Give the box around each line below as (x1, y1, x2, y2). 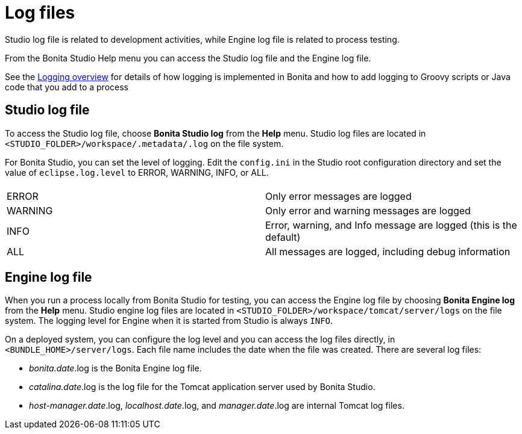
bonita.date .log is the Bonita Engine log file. (29, 363, 202, 374)
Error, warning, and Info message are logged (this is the (265, 219, 517, 231)
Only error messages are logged (265, 190, 412, 202)
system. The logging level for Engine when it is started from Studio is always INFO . (5, 315, 333, 326)
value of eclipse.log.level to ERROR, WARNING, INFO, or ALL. (5, 167, 269, 178)
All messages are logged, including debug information (265, 245, 511, 258)
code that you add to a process (5, 81, 128, 92)
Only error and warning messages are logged (265, 204, 471, 217)
